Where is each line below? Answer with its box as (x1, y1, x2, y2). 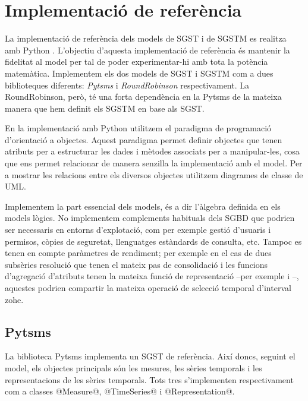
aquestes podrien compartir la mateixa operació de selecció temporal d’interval (5, 282, 291, 293)
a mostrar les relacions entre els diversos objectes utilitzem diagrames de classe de (5, 168, 303, 181)
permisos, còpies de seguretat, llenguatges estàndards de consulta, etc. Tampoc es (5, 235, 302, 247)
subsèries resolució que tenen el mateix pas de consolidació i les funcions (5, 258, 268, 270)
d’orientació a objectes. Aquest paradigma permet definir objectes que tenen (5, 133, 282, 146)
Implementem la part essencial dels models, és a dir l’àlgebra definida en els (5, 200, 281, 212)
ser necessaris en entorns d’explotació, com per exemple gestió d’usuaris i (5, 223, 271, 236)
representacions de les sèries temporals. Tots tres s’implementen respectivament (5, 373, 294, 386)
